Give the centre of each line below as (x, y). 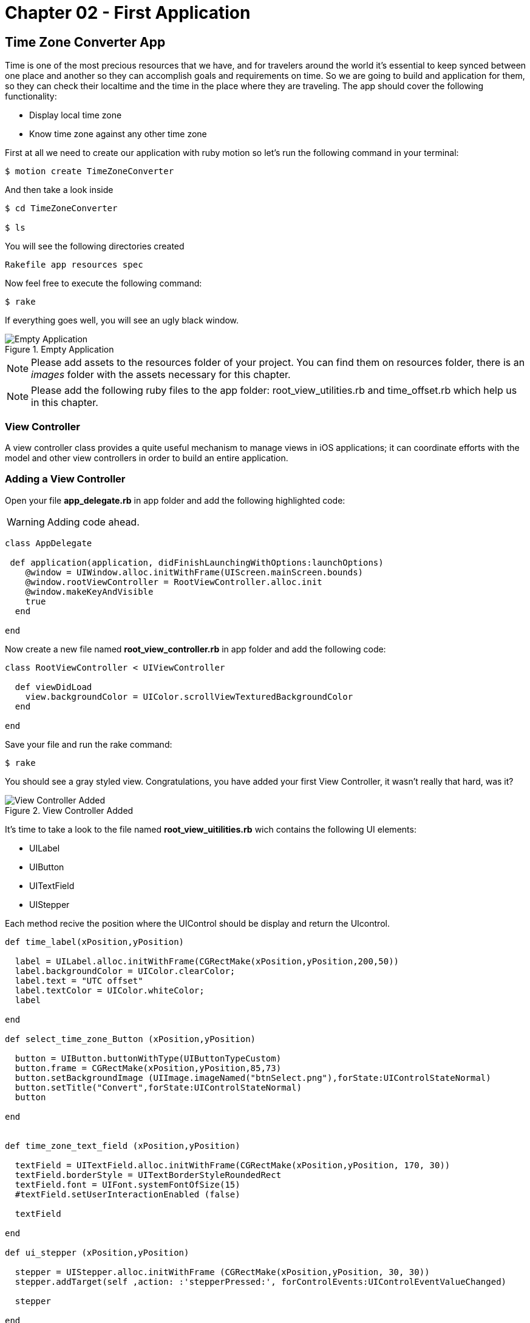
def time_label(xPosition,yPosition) (95, 942)
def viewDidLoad (53, 687)
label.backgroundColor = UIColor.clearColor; (125, 971)
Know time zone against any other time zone (118, 134)
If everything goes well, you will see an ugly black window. (122, 320)
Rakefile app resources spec (74, 265)
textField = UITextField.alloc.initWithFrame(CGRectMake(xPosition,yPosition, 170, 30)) (233, 1165)
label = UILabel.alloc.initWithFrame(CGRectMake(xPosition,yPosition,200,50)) (207, 961)
